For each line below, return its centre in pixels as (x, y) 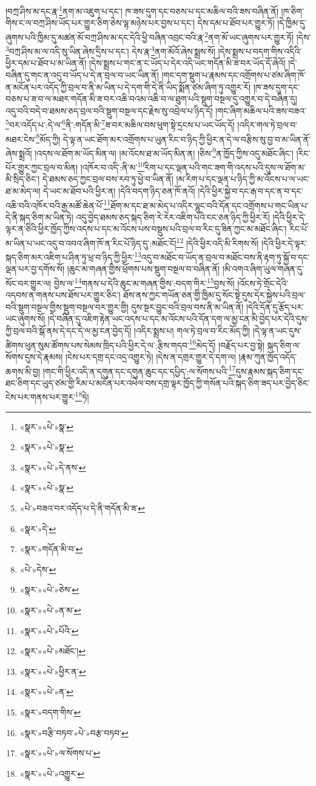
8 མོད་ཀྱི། (48, 138)
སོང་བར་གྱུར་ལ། (29, 283)
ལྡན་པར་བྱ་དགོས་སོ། (35, 269)
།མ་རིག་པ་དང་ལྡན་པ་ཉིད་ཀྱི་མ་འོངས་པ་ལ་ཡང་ (243, 179)
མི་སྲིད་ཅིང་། (23, 179)
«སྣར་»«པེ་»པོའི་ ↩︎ (49, 630)
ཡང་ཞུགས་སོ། (25, 319)
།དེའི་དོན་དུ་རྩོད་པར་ (275, 306)
